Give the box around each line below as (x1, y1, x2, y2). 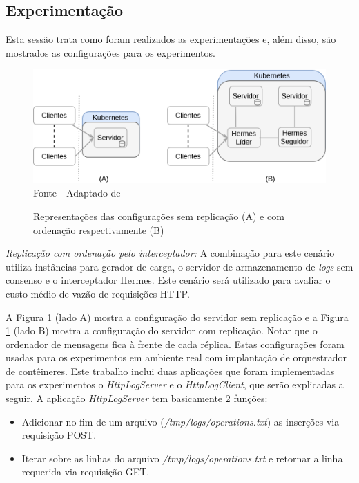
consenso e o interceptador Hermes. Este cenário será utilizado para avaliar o (6, 273, 331, 287)
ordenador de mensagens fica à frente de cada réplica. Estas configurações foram (6, 336, 345, 351)
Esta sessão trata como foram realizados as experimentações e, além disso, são (6, 32, 336, 46)
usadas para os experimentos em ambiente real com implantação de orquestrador (6, 350, 347, 365)
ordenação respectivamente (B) (33, 222, 164, 237)
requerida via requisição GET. (21, 464, 150, 479)
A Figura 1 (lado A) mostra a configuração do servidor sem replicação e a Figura (6, 309, 349, 324)
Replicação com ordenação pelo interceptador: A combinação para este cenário (6, 246, 335, 260)
